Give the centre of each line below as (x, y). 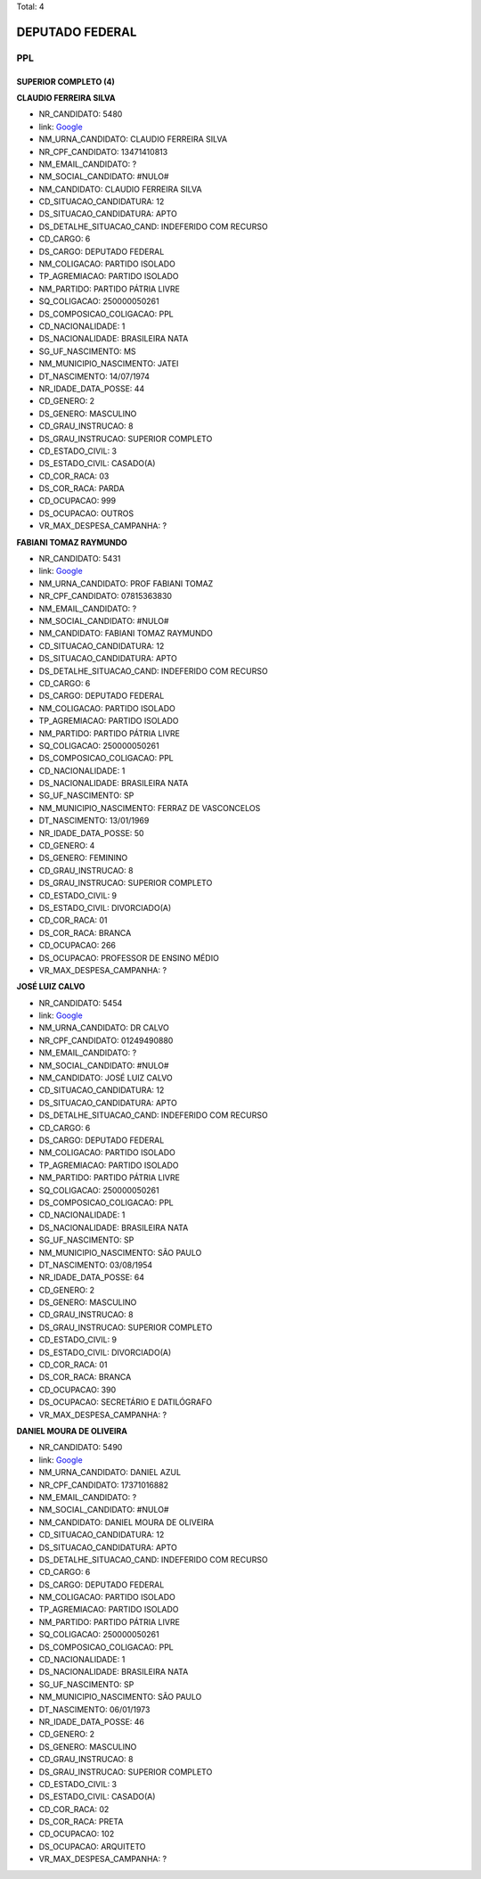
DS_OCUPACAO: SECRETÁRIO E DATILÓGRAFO (126, 1402)
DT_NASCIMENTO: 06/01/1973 (94, 1709)
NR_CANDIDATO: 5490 (81, 1448)
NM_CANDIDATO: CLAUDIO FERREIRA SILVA (120, 189)
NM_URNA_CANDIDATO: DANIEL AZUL (110, 1473)
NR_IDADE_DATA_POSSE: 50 (91, 833)
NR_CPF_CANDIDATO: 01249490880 (106, 1040)
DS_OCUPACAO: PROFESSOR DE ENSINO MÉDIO (129, 957)
